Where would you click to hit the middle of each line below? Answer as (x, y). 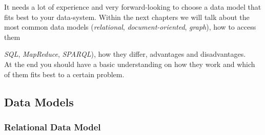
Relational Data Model (53, 127)
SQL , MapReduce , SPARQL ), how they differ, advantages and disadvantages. (125, 54)
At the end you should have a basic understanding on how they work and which (130, 64)
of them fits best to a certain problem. (64, 74)
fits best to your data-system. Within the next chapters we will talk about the (127, 17)
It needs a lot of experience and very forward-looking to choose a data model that (133, 7)
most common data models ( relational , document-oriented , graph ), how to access (130, 27)
